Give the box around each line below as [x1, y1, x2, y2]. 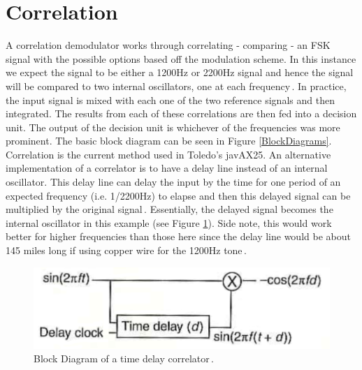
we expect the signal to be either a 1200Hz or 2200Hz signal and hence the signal [6, 65, 354, 80]
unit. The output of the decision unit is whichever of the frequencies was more [6, 119, 340, 134]
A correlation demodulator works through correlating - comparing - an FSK [6, 38, 331, 52]
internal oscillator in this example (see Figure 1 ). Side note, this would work [6, 215, 332, 230]
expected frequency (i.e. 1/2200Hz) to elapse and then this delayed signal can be [6, 188, 351, 202]
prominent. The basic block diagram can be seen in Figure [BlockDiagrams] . [6, 133, 332, 148]
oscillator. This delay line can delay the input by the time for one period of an [6, 175, 341, 189]
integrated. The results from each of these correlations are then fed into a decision [6, 106, 357, 121]
